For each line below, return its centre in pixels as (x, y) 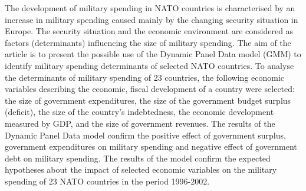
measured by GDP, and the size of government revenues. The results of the (140, 123)
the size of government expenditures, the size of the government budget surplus (148, 100)
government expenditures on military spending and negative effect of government (151, 146)
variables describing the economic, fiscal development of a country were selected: (150, 89)
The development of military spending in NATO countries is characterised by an (150, 8)
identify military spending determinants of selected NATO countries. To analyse (149, 65)
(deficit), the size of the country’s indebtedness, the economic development (139, 112)
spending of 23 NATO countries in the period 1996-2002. (107, 181)
